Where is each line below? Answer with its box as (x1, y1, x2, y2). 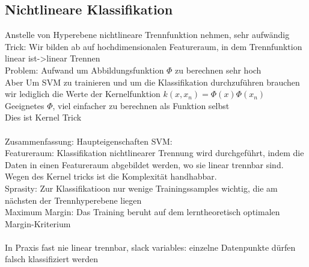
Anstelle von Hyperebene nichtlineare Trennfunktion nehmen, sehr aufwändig (5, 28, 290, 41)
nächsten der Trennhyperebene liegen (5, 193, 142, 206)
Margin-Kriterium (5, 217, 71, 230)
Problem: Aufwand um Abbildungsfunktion (5, 63, 164, 76)
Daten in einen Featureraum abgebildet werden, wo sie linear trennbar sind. (5, 158, 284, 171)
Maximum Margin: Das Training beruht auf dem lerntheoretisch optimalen (5, 206, 280, 218)
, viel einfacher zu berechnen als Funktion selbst (52, 99, 230, 112)
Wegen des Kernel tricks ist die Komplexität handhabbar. (5, 170, 217, 183)
